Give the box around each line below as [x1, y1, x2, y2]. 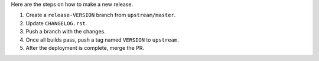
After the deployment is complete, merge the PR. [25, 44, 145, 51]
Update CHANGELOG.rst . [25, 19, 87, 26]
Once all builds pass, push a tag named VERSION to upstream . [25, 36, 180, 43]
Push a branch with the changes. [25, 28, 106, 35]
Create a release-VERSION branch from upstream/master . [25, 12, 176, 19]
